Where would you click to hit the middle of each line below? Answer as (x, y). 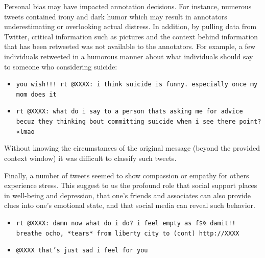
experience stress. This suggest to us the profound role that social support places (131, 185)
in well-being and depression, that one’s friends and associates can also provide (127, 195)
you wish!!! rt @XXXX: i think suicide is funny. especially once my (137, 85)
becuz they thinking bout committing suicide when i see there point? (139, 122)
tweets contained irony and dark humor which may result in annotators (116, 16)
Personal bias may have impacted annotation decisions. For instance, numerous (128, 6)
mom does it (36, 94)
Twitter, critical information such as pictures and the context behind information (131, 36)
